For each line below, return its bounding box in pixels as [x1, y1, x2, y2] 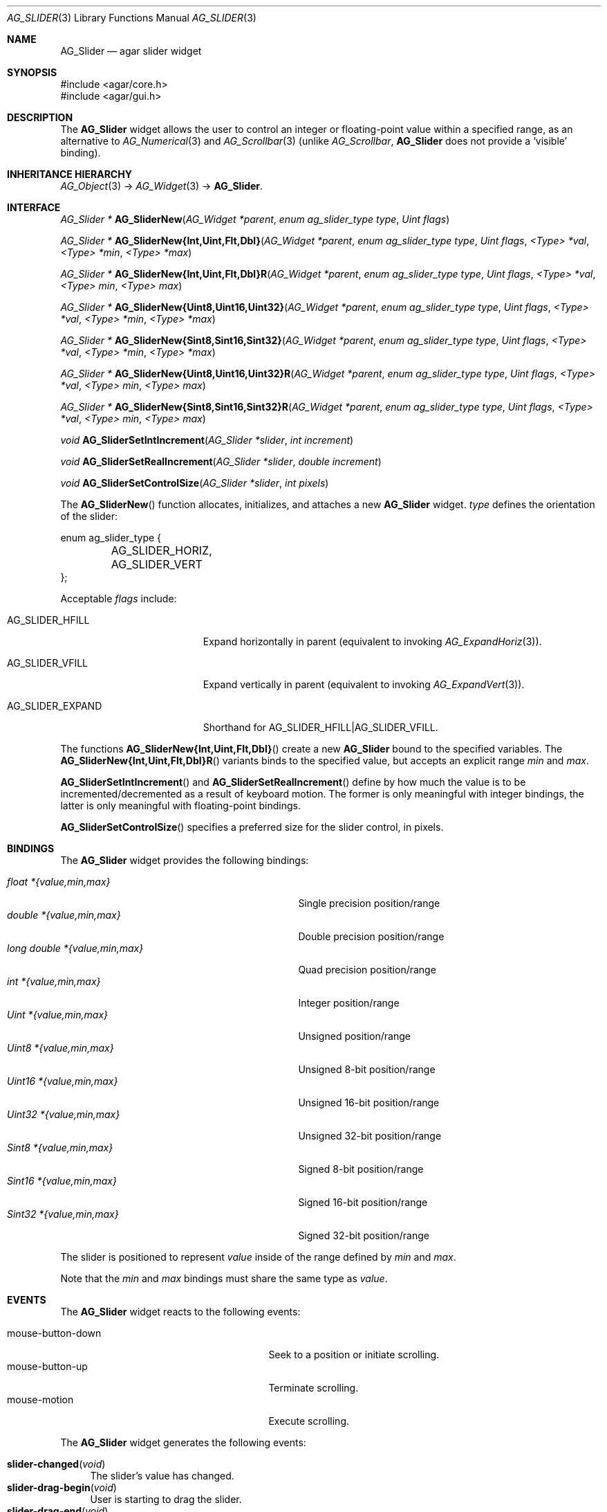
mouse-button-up [7, 1360, 88, 1372]
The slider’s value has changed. [90, 1470, 234, 1482]
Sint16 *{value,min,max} [7, 1175, 117, 1187]
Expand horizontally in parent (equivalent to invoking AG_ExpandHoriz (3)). [203, 636, 542, 647]
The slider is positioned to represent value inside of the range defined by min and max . [60, 1251, 456, 1263]
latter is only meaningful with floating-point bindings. [60, 800, 301, 811]
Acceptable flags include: [60, 593, 177, 604]
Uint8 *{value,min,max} [7, 1042, 114, 1054]
